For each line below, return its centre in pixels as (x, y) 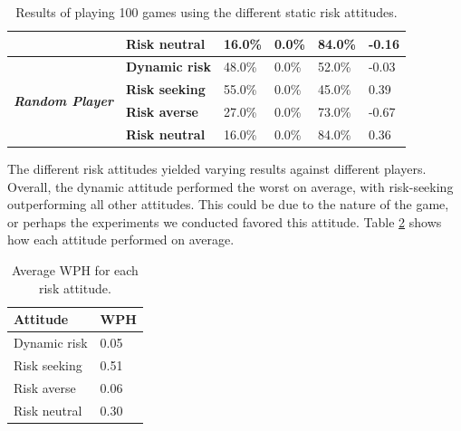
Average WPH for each (75, 270)
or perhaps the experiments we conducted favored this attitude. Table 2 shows (225, 221)
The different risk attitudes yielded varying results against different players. (217, 169)
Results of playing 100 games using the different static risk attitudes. (206, 12)
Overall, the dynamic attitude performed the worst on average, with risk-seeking (230, 186)
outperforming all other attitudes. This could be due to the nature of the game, (228, 204)
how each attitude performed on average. (121, 239)
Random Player (63, 100)
